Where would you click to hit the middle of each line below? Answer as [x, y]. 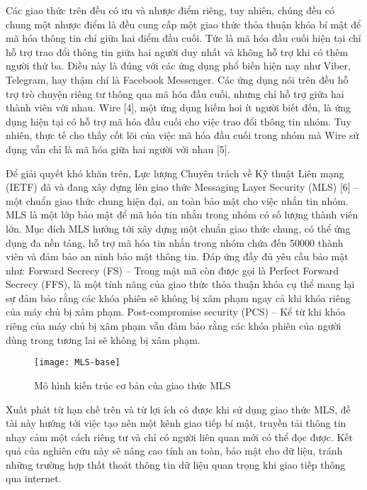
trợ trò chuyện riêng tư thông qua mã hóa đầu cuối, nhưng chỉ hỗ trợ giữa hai [175, 93]
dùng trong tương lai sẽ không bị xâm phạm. [103, 339]
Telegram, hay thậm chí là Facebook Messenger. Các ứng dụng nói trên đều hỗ [177, 79]
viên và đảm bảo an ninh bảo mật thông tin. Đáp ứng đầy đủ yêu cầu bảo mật [177, 256]
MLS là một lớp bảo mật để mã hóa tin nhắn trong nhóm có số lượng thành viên [182, 215]
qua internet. [34, 478]
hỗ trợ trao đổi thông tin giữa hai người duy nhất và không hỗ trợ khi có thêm [177, 51]
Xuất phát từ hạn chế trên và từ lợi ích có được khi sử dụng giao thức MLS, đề [178, 409]
